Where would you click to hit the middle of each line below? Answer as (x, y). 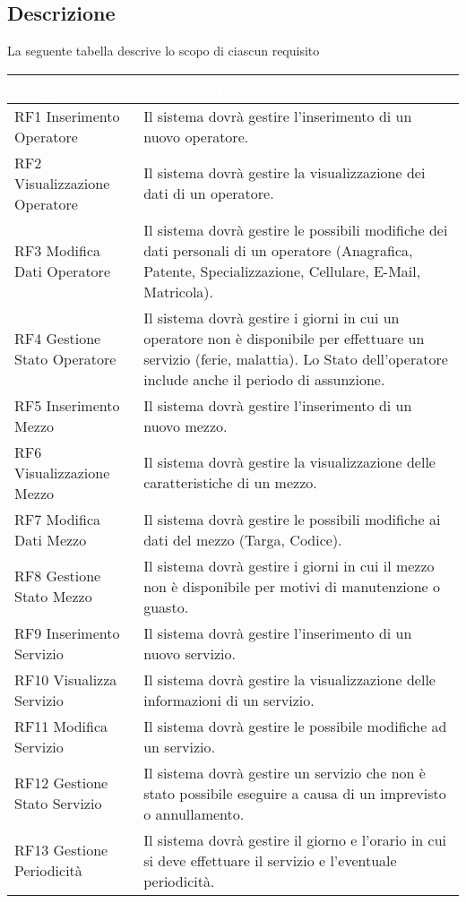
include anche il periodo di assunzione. (264, 379)
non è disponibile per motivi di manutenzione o (292, 586)
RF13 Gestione (61, 850)
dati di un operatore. (209, 193)
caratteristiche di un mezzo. (230, 483)
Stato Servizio (58, 804)
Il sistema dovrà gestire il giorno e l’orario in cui (295, 839)
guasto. (166, 606)
